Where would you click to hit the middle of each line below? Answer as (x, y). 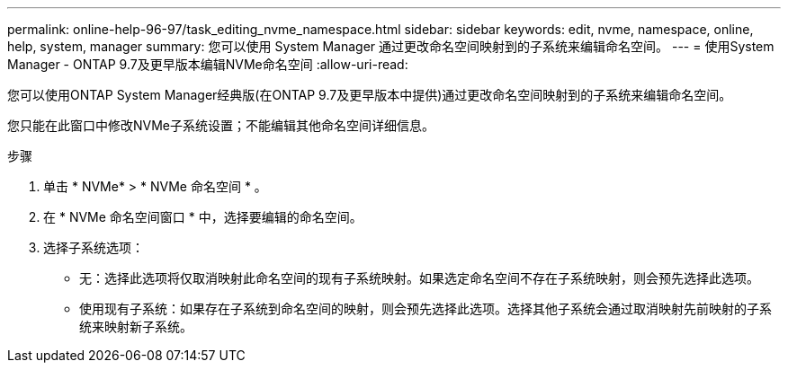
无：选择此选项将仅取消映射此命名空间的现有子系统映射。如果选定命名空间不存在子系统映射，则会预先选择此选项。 (419, 278)
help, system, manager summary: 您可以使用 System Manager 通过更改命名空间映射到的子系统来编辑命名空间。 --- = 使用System (391, 46)
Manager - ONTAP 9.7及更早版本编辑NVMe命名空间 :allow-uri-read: (208, 64)
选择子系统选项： (94, 247)
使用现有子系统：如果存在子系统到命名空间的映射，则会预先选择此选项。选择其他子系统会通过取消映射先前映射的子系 (425, 308)
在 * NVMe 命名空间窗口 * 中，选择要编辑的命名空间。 (203, 217)
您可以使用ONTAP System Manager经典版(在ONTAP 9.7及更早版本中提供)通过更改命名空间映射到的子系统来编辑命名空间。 (370, 95)
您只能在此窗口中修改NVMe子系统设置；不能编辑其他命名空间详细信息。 (221, 125)
